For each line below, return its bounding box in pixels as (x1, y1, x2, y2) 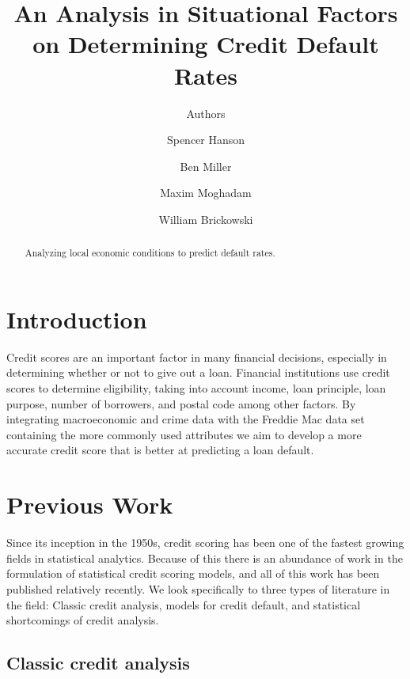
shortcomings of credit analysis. (6, 612, 159, 628)
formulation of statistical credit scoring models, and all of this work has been (6, 565, 380, 582)
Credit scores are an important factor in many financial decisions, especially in (6, 348, 387, 365)
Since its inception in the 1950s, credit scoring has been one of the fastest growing (6, 534, 404, 551)
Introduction (6, 302, 147, 335)
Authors (186, 104, 226, 121)
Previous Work (6, 488, 173, 521)
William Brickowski (158, 211, 253, 227)
